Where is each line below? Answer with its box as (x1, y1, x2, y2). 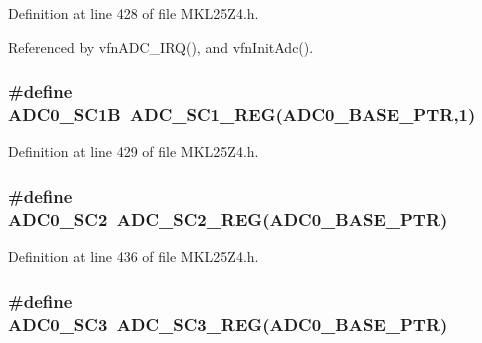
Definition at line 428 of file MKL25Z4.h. (8, 3, 259, 23)
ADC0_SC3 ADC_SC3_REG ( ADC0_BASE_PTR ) (8, 311, 448, 336)
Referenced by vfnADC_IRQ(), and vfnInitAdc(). (8, 36, 314, 57)
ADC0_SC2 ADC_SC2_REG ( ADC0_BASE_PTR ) (8, 206, 448, 231)
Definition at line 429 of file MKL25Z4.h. (8, 141, 259, 162)
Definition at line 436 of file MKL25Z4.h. (8, 246, 259, 267)
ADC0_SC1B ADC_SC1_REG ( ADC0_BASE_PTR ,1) (8, 102, 476, 127)
